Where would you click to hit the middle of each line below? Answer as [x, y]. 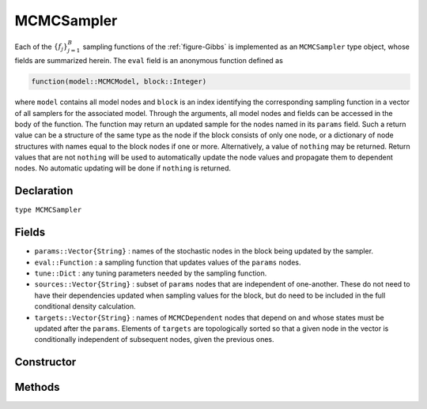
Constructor [45, 362]
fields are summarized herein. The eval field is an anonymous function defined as [149, 61]
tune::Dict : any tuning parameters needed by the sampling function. [151, 273]
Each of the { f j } [41, 47]
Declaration [44, 191]
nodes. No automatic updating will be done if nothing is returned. [123, 168]
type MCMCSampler [48, 210]
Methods [37, 387]
